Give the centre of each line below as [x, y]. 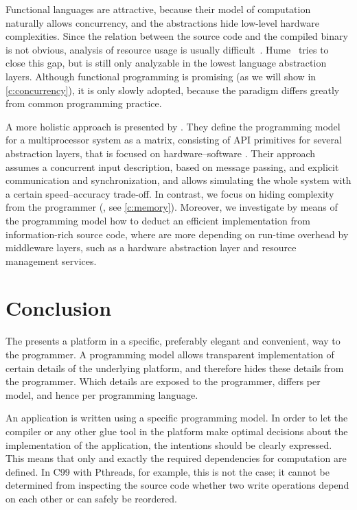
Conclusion [59, 308]
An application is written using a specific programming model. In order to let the [177, 418]
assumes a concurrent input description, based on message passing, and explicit [172, 166]
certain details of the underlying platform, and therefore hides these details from [175, 368]
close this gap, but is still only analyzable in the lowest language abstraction [166, 63]
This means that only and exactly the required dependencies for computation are [176, 458]
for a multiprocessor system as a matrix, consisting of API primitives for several [174, 140]
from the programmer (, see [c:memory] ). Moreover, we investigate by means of [172, 207]
